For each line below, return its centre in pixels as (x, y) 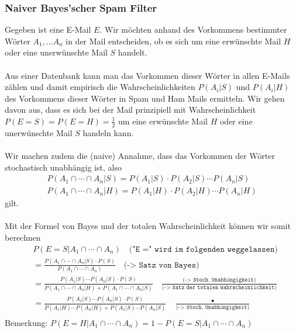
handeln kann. (108, 132)
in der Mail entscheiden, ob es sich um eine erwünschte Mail (173, 41)
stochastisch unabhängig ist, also (63, 167)
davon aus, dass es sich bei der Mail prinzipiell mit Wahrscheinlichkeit (130, 110)
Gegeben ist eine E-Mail (48, 30)
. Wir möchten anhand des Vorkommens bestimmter (193, 30)
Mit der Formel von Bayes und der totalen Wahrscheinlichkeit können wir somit (148, 226)
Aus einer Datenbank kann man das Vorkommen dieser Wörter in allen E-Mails (147, 75)
